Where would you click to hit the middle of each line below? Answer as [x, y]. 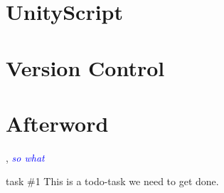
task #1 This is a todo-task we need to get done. [112, 181]
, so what [25, 157]
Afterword [57, 123]
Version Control [85, 67]
